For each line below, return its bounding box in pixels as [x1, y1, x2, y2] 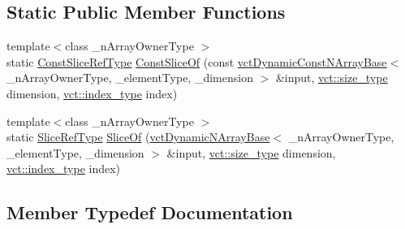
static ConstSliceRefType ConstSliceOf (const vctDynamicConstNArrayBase [6, 53, 387, 70]
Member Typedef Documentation [6, 200, 293, 225]
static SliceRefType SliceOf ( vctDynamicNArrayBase [6, 128, 270, 145]
